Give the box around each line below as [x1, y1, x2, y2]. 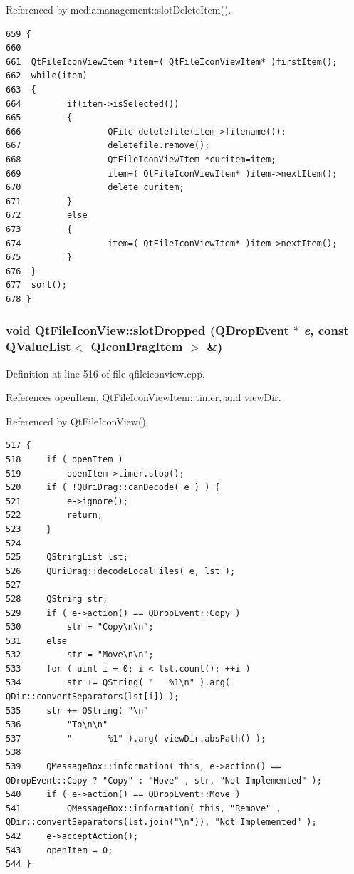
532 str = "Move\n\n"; [6, 650, 154, 660]
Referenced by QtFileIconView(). [6, 413, 149, 428]
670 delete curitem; [6, 182, 184, 193]
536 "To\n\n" [6, 719, 108, 730]
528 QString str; [6, 593, 108, 604]
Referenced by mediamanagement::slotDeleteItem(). [6, 2, 231, 16]
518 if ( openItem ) [6, 454, 123, 464]
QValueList [6, 338, 71, 355]
